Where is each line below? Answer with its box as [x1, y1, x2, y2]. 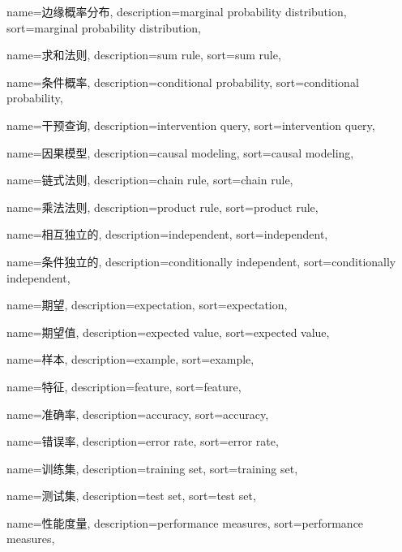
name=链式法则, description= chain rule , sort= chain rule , [6, 171, 293, 188]
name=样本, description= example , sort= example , [6, 351, 254, 368]
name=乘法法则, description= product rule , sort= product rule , [6, 198, 319, 215]
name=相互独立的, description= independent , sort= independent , [6, 226, 328, 243]
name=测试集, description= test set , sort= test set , [6, 487, 256, 504]
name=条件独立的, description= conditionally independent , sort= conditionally [6, 252, 396, 270]
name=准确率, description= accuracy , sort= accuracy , [6, 405, 269, 422]
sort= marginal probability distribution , [6, 19, 201, 36]
